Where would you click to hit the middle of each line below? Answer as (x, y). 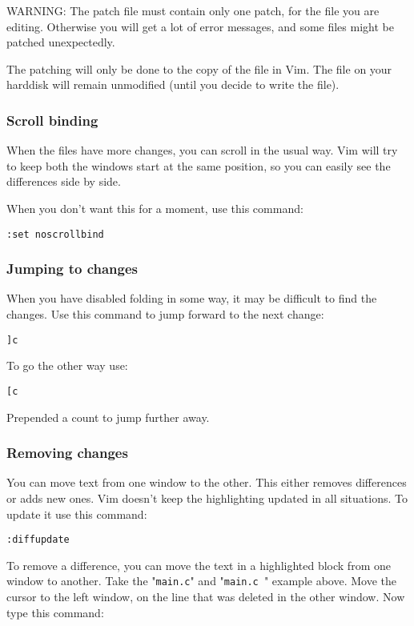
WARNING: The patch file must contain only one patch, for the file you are (193, 10)
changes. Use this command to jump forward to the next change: (165, 314)
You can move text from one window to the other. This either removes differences (207, 482)
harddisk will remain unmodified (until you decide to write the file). (173, 84)
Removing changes (67, 453)
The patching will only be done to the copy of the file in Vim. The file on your (199, 68)
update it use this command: (77, 514)
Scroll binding (52, 120)
